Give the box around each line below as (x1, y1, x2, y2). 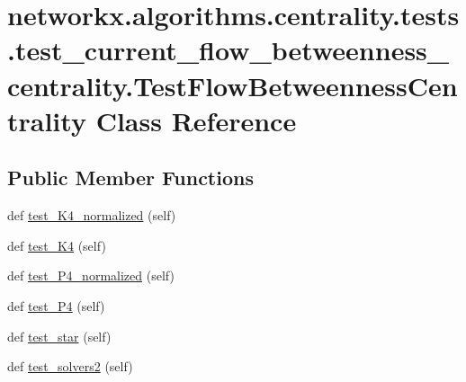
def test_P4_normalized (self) (7, 266, 175, 285)
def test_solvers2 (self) (7, 357, 133, 376)
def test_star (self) (7, 326, 112, 345)
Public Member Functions (7, 164, 254, 191)
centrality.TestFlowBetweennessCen (7, 67, 458, 103)
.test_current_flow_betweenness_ (7, 31, 450, 68)
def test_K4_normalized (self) (7, 206, 176, 225)
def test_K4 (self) (7, 235, 106, 254)
